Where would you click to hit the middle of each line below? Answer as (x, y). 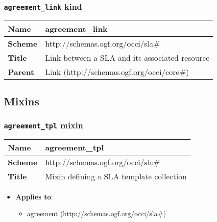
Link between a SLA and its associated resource (127, 57)
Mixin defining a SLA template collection (116, 176)
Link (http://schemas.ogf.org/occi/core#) (117, 72)
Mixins (22, 101)
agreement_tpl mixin (44, 125)
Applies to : (34, 197)
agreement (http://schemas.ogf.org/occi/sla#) (96, 213)
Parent (21, 72)
